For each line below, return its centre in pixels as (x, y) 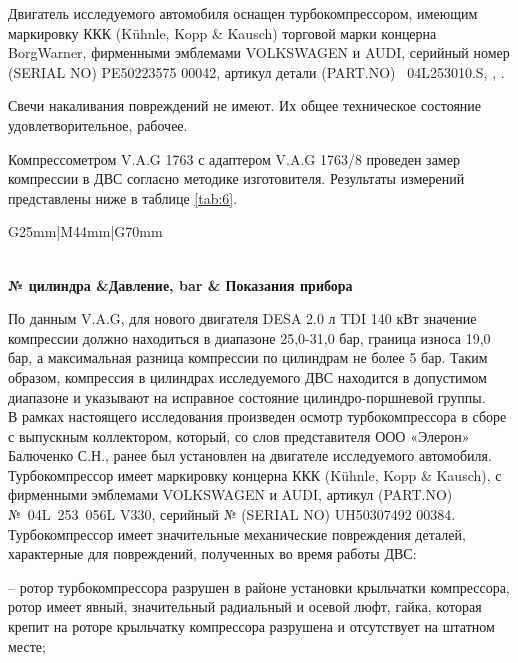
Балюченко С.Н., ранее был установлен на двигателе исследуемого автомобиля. (250, 455)
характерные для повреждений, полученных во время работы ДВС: (212, 553)
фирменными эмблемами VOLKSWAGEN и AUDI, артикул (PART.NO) (230, 494)
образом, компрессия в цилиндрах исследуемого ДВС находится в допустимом (247, 376)
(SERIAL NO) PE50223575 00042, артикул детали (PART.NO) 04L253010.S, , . (256, 71)
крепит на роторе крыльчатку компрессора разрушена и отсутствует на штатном (251, 626)
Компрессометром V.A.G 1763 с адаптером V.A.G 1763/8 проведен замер (234, 158)
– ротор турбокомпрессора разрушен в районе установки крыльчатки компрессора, (259, 586)
